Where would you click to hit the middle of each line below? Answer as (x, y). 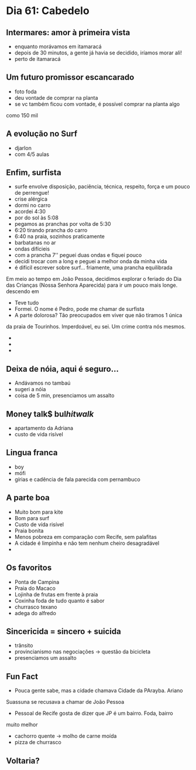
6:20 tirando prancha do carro (51, 230)
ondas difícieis (32, 249)
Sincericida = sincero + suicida (63, 631)
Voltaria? (23, 761)
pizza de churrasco (38, 742)
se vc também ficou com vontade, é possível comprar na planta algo (97, 104)
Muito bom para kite (39, 512)
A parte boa (28, 498)
